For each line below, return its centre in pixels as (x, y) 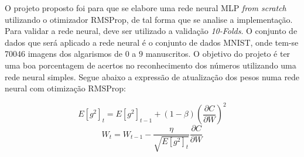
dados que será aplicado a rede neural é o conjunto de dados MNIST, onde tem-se (152, 42)
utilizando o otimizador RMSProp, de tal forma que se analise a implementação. (149, 19)
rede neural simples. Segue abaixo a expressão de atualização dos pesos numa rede (152, 76)
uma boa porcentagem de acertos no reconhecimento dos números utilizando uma (151, 65)
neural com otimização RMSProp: (65, 88)
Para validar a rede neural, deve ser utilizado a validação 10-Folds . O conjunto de (151, 31)
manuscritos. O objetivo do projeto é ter (218, 54)
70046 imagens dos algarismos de (64, 54)
